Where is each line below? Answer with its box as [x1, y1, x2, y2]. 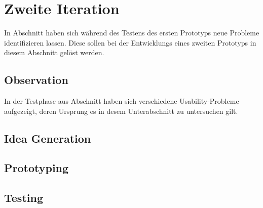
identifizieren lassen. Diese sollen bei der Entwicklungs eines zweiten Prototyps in [4, 37, 256, 48]
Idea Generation [4, 130, 91, 146]
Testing [4, 190, 43, 205]
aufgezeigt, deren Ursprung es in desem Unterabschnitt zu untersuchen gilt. [4, 105, 238, 116]
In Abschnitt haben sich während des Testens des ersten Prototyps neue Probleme [4, 27, 259, 38]
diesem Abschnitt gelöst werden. [4, 47, 104, 58]
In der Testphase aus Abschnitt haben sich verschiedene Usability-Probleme [4, 96, 239, 106]
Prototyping [4, 160, 69, 176]
